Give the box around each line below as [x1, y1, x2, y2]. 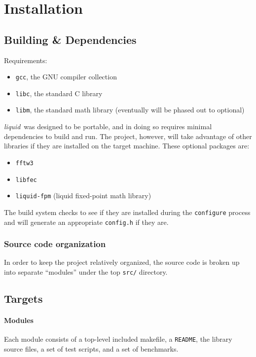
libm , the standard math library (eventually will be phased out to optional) [15, 105, 245, 115]
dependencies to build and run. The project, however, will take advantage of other [4, 131, 252, 141]
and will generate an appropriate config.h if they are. [4, 216, 169, 227]
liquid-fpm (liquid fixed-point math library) [15, 190, 151, 201]
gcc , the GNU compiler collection [15, 71, 117, 82]
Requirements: [4, 55, 47, 65]
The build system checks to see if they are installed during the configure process [4, 207, 251, 217]
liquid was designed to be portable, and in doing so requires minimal [4, 121, 212, 132]
